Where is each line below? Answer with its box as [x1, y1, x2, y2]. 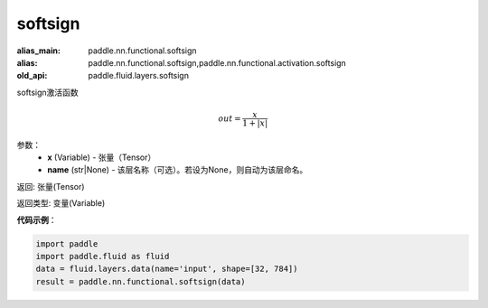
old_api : [16, 70, 48, 81]
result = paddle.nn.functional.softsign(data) [35, 276, 246, 286]
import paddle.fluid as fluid [35, 251, 170, 262]
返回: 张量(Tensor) [16, 181, 85, 191]
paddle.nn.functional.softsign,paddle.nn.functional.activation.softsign [88, 57, 347, 68]
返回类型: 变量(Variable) [16, 198, 106, 209]
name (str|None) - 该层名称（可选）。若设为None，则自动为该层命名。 [47, 164, 308, 175]
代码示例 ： [16, 214, 57, 225]
